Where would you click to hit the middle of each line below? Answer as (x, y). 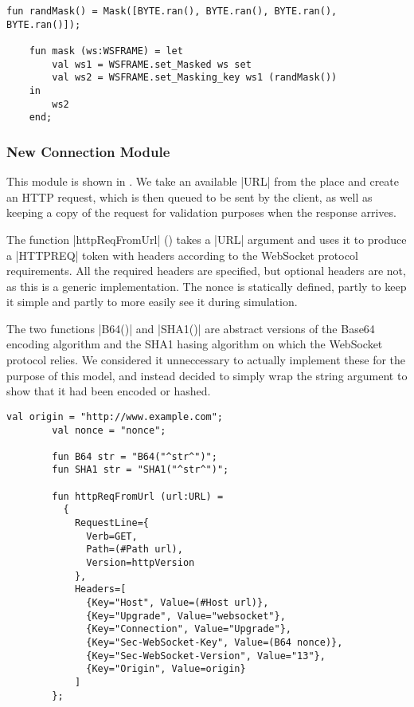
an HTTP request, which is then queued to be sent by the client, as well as (189, 196)
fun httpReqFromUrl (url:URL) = (138, 496)
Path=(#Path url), (135, 550)
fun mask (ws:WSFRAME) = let (106, 51)
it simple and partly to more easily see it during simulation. (152, 302)
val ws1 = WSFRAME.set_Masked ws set (152, 64)
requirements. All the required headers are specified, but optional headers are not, (206, 271)
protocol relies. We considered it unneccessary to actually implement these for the (206, 360)
